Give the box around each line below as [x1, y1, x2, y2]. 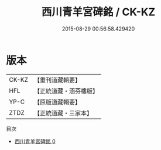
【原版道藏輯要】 [33, 98, 81, 106]
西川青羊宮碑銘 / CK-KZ [41, 5, 156, 19]
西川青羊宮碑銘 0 [14, 138, 56, 145]
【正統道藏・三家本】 [33, 109, 93, 117]
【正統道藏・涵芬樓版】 [33, 86, 98, 95]
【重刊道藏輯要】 [33, 76, 81, 84]
